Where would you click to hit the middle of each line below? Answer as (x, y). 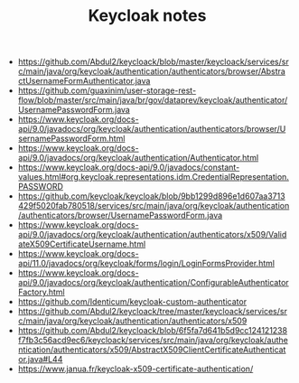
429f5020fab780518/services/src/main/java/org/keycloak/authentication (154, 206)
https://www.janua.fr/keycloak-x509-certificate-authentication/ (135, 369)
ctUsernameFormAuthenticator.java (84, 81)
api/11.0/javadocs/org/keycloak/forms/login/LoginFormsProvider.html (146, 264)
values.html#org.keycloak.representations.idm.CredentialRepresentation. (153, 177)
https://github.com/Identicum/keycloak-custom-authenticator (132, 302)
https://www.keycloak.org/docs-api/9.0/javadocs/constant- (129, 167)
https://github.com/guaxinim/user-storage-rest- (107, 90)
